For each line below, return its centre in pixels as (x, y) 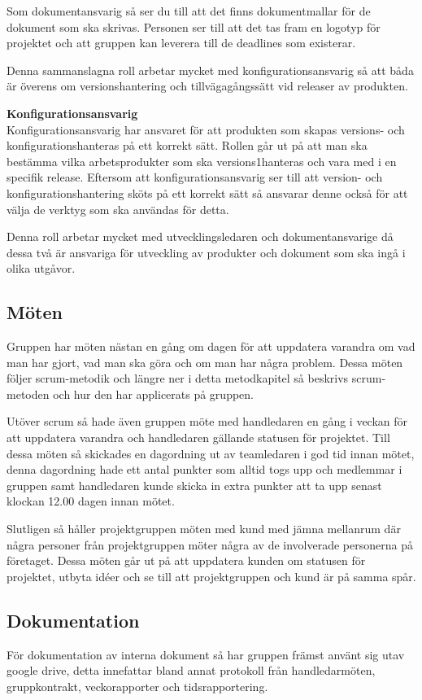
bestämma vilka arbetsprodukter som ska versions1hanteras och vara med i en (202, 161)
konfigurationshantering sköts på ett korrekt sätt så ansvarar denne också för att (207, 192)
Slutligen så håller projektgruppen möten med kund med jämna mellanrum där (204, 529)
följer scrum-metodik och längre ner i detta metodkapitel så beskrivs (178, 378)
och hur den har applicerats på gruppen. (153, 394)
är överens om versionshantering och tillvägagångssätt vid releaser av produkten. (207, 86)
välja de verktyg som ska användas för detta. (118, 209)
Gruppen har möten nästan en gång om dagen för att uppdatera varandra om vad (211, 346)
